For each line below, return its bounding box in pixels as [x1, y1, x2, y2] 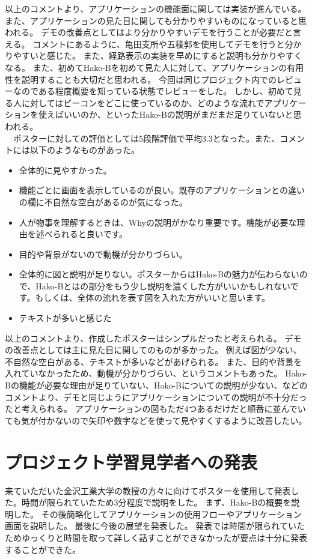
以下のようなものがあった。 [29, 144, 139, 156]
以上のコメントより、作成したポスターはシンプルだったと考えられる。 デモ [5, 331, 302, 344]
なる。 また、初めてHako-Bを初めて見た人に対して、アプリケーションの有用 [5, 61, 304, 73]
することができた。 [5, 543, 81, 555]
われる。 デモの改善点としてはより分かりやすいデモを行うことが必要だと [5, 26, 293, 38]
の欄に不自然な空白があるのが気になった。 [19, 195, 188, 208]
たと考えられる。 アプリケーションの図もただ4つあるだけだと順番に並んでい [5, 402, 306, 415]
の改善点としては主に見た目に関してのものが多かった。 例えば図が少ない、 [5, 343, 302, 356]
